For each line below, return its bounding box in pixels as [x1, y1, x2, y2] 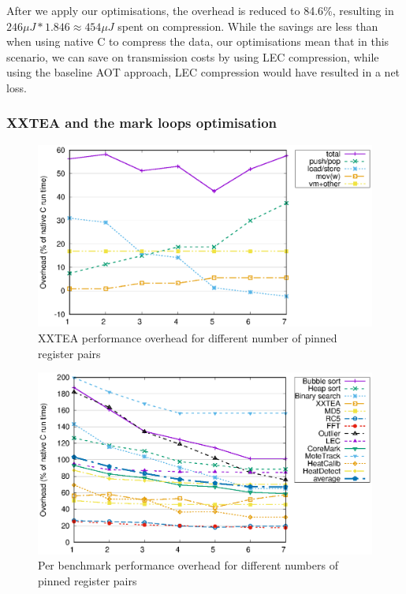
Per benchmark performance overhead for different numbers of [38, 557, 338, 573]
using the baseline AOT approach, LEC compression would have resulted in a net [6, 64, 400, 80]
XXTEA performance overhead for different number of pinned [38, 330, 337, 346]
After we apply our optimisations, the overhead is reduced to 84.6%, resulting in [6, 2, 394, 18]
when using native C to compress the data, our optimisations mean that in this [6, 33, 389, 50]
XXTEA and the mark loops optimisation [6, 113, 277, 133]
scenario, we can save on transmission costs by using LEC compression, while [6, 48, 379, 65]
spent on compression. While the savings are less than [117, 17, 378, 34]
